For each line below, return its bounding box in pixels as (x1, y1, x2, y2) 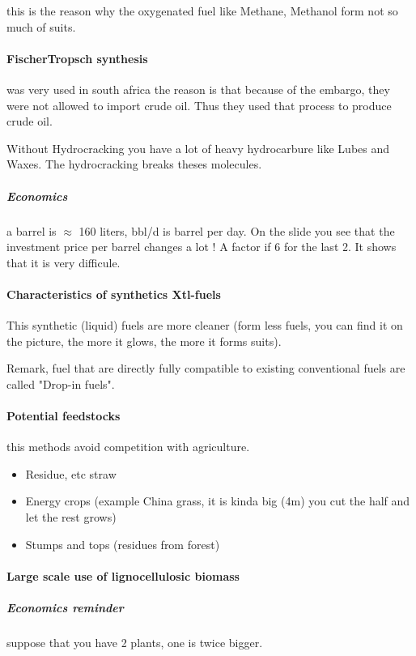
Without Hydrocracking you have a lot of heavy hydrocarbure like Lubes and (6, 139, 390, 156)
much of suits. (6, 18, 76, 35)
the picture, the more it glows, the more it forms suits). (6, 332, 282, 349)
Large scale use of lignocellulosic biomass (6, 567, 240, 584)
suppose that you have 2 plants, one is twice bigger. (6, 633, 263, 650)
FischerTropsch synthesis (6, 49, 148, 66)
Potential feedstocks (6, 407, 121, 424)
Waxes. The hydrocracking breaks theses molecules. (6, 155, 262, 173)
